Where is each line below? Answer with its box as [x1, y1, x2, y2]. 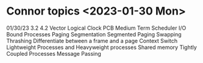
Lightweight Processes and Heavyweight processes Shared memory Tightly [6, 44, 197, 51]
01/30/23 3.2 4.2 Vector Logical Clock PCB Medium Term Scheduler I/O [6, 24, 187, 31]
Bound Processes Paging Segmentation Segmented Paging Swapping [6, 30, 182, 38]
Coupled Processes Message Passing [6, 50, 102, 57]
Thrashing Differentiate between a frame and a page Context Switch [6, 37, 178, 44]
